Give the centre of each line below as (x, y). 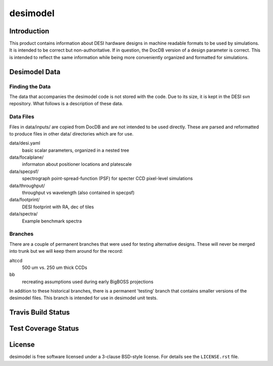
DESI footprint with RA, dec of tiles (58, 207)
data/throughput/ (27, 186)
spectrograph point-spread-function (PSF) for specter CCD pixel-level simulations (107, 178)
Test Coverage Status (44, 329)
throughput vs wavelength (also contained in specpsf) (78, 193)
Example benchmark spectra (52, 221)
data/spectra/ (24, 214)
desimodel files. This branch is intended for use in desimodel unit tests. (83, 298)
